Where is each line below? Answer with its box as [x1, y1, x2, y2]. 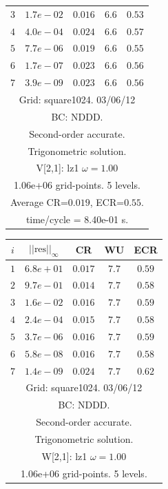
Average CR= [10, 195, 68, 209]
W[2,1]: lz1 [41, 448, 87, 463]
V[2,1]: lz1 [36, 160, 79, 175]
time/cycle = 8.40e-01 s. [25, 211, 129, 226]
